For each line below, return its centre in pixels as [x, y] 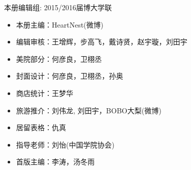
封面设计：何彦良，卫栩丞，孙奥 [70, 76]
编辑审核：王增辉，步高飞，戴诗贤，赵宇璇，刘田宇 [102, 42]
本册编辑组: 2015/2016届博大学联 [58, 7]
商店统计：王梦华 [45, 93]
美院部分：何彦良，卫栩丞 [59, 58]
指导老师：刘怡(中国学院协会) [65, 144]
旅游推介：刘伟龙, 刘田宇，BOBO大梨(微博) [89, 110]
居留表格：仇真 [41, 127]
